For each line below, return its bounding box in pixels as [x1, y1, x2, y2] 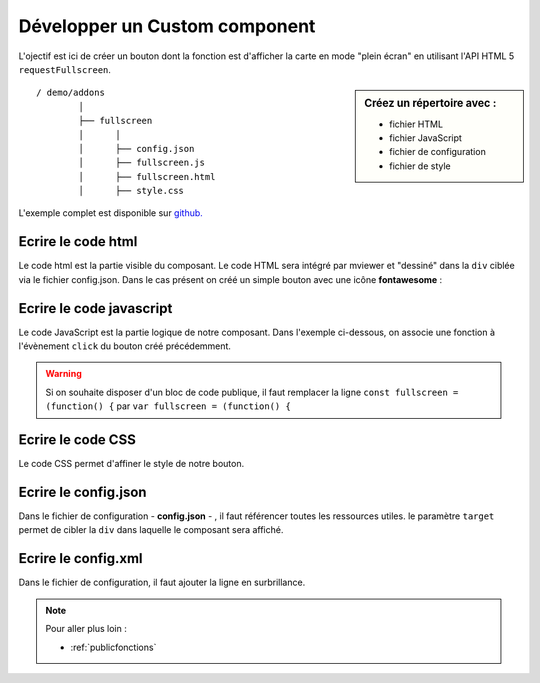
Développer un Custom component [18, 15, 316, 37]
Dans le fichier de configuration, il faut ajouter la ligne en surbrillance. [18, 576, 306, 589]
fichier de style [389, 160, 452, 172]
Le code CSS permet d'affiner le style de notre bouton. [18, 458, 245, 470]
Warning [45, 368, 82, 380]
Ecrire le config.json [18, 483, 147, 500]
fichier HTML [389, 118, 444, 130]
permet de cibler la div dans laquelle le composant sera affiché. [18, 524, 284, 536]
